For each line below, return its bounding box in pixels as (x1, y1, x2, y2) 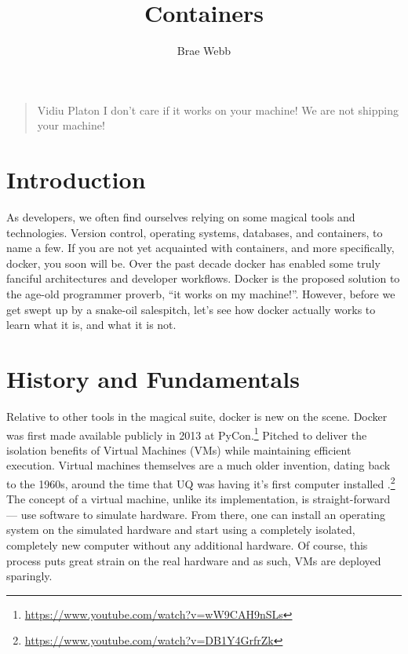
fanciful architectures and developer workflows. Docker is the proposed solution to (6, 270, 400, 287)
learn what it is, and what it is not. (6, 316, 177, 333)
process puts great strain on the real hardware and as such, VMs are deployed (6, 552, 381, 568)
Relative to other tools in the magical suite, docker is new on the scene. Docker (6, 407, 388, 424)
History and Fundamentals (6, 362, 300, 394)
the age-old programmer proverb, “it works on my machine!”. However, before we (6, 286, 395, 301)
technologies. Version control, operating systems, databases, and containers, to (6, 224, 383, 240)
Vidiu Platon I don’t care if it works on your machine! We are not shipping (37, 101, 399, 118)
